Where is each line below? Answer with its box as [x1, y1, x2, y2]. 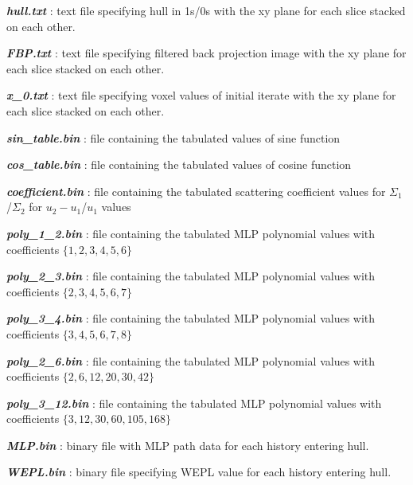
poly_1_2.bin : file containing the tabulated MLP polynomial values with [6, 225, 376, 241]
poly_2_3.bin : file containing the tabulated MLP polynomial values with [6, 268, 376, 284]
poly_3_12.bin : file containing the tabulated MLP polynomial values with [6, 394, 382, 411]
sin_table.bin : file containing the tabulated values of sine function [6, 129, 341, 146]
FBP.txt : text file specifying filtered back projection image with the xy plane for [6, 45, 407, 61]
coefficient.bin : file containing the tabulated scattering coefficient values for [6, 182, 386, 199]
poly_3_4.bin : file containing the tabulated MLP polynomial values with [6, 310, 376, 327]
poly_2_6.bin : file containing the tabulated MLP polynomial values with [6, 352, 376, 369]
